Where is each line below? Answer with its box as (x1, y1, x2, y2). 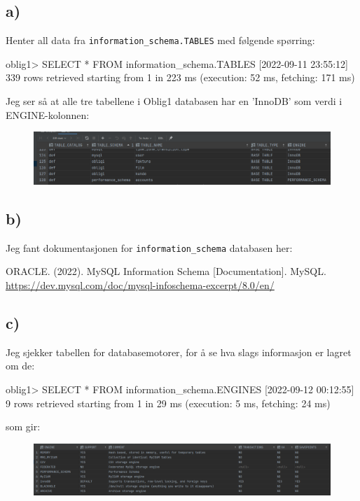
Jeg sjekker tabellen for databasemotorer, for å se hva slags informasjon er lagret (6, 344, 352, 359)
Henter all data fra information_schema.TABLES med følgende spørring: (6, 33, 315, 48)
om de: (6, 358, 35, 373)
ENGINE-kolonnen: (6, 107, 90, 122)
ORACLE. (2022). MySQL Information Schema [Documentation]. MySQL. (6, 264, 326, 278)
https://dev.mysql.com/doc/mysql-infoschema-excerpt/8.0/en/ (6, 278, 275, 292)
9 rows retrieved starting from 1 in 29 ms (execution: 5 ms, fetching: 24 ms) (6, 395, 331, 410)
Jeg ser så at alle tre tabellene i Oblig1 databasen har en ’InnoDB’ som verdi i (6, 94, 342, 108)
